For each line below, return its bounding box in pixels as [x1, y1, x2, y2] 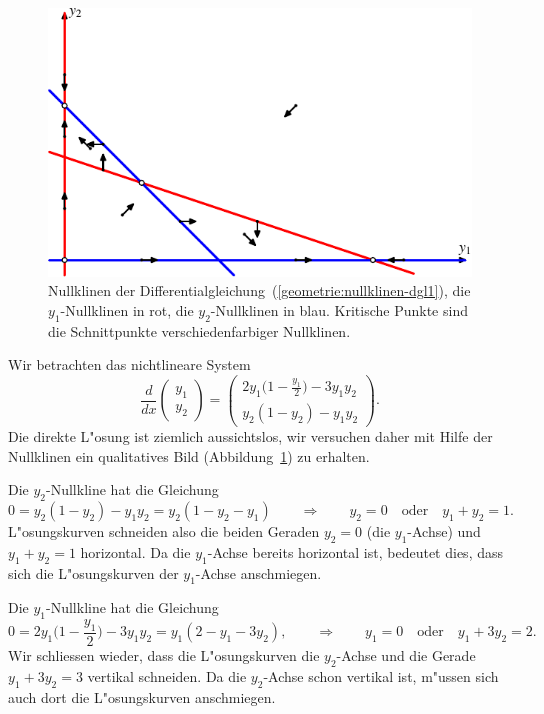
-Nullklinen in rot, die [60, 299, 194, 320]
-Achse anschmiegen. [195, 562, 322, 583]
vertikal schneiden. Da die [87, 665, 247, 686]
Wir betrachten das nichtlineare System [8, 354, 251, 375]
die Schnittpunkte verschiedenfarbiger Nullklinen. [48, 320, 351, 341]
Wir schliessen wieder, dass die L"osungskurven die [8, 644, 320, 665]
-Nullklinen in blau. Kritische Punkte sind [210, 299, 468, 320]
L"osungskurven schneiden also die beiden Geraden [8, 520, 320, 541]
